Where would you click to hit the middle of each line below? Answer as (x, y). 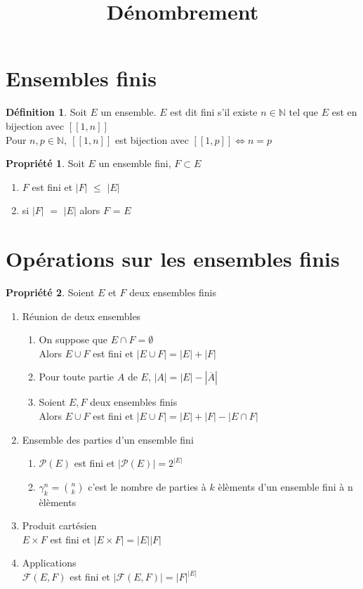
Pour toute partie (77, 377)
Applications (49, 563)
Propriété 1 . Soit (45, 163)
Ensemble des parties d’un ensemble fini (108, 439)
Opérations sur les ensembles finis (173, 259)
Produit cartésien (59, 525)
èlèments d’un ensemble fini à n (285, 486)
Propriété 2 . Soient (50, 292)
